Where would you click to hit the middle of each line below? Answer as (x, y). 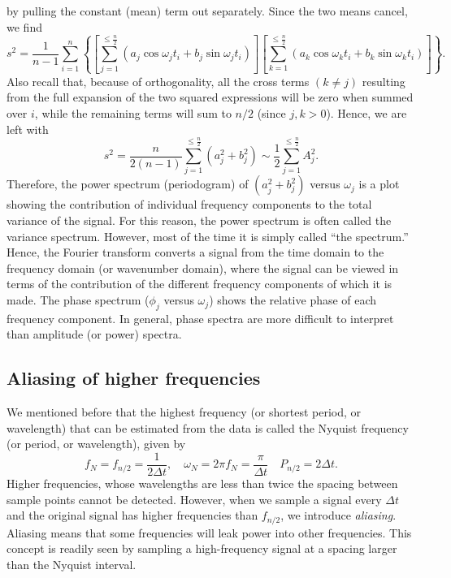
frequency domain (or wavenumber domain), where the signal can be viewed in (203, 267)
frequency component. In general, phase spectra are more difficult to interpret (200, 318)
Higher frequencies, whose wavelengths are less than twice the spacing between (202, 483)
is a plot (379, 184)
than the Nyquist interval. (72, 564)
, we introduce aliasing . (338, 515)
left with (28, 129)
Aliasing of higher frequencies (134, 378)
